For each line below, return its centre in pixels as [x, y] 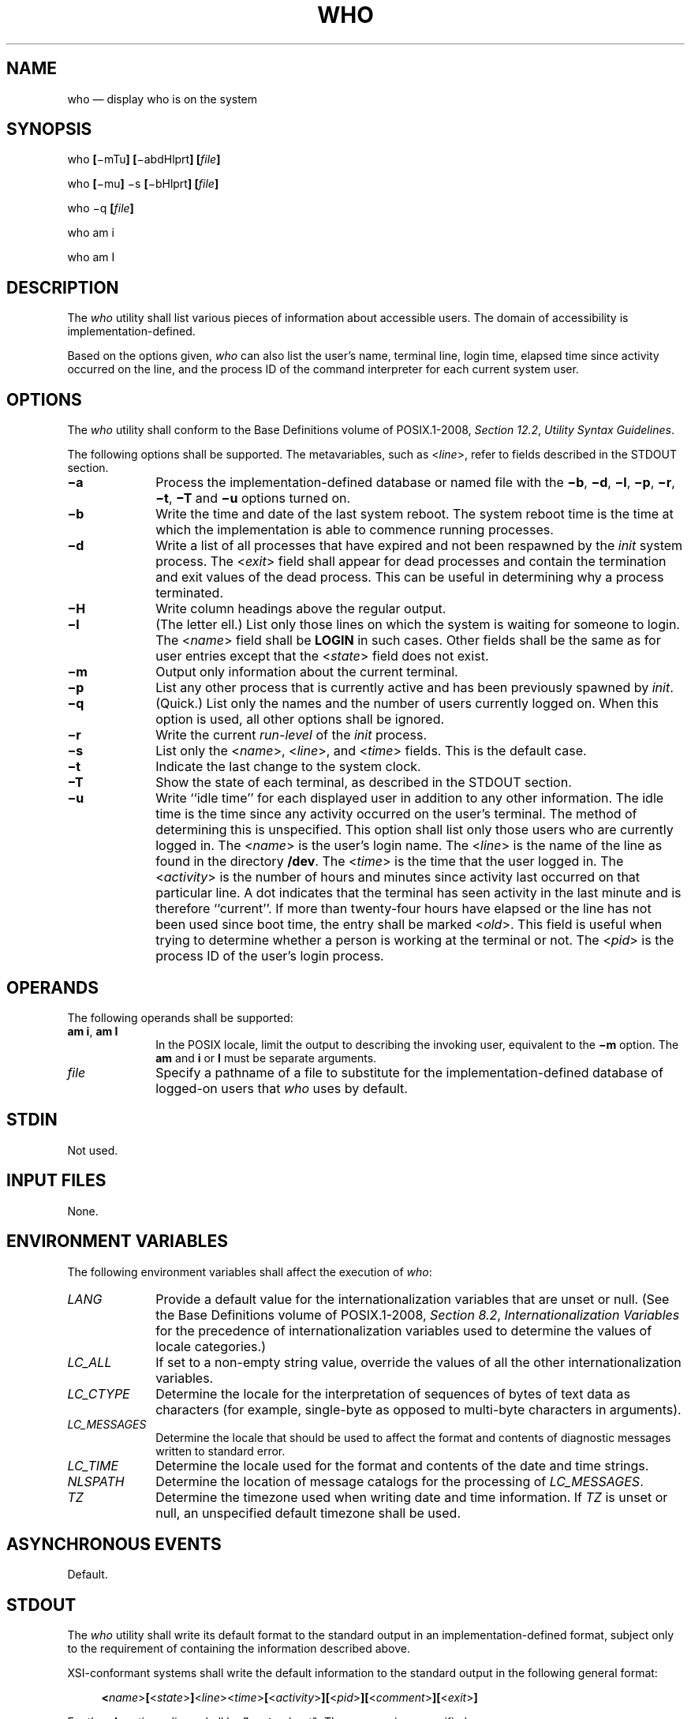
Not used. [93, 1150]
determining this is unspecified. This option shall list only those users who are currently [415, 830]
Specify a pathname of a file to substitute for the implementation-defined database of [409, 1072]
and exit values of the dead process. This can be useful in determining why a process [410, 577]
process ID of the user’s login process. [270, 956]
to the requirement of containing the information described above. [239, 1649]
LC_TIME [93, 1465]
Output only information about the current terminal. [307, 672]
